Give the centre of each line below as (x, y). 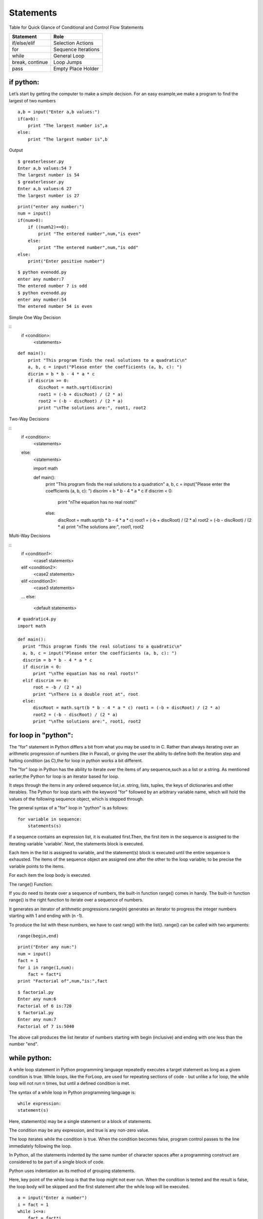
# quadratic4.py (37, 619)
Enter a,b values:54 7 (45, 168)
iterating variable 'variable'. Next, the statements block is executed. (76, 844)
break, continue (30, 62)
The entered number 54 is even (55, 306)
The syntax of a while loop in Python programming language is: (72, 1092)
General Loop (69, 56)
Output (16, 150)
